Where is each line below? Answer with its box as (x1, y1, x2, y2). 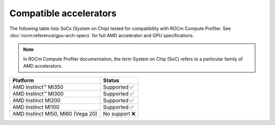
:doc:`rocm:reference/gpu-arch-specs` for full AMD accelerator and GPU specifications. (9, 32, 195, 38)
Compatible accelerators (9, 8, 117, 19)
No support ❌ (103, 110, 136, 117)
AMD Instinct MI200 (12, 97, 61, 104)
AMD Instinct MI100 (12, 103, 60, 110)
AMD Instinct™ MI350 (12, 83, 64, 90)
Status (103, 77, 120, 84)
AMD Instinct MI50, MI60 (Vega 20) (12, 110, 98, 117)
